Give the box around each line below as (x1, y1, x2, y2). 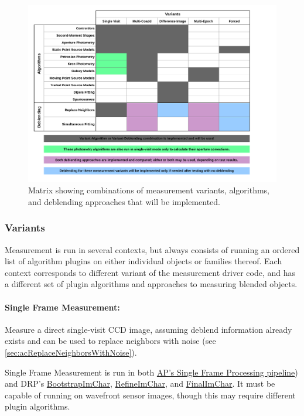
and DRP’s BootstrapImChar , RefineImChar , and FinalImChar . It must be (5, 377, 275, 390)
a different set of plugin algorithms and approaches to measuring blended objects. (5, 278, 298, 290)
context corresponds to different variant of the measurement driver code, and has (5, 266, 296, 278)
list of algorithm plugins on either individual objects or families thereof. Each (5, 255, 282, 267)
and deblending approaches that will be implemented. (28, 195, 220, 207)
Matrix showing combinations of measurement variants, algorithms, (28, 184, 269, 196)
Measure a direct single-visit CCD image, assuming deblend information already (5, 323, 292, 335)
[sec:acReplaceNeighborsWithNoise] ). (5, 346, 137, 359)
